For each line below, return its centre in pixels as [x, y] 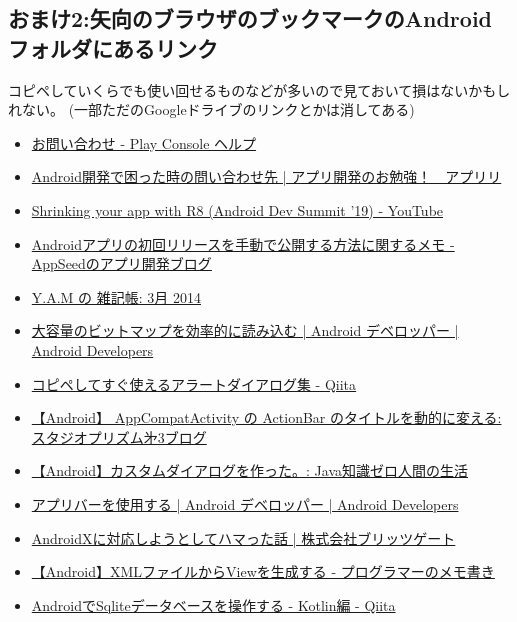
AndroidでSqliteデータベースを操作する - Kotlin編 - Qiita [213, 604]
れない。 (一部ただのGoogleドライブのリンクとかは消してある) [211, 109]
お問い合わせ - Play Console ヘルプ [144, 142]
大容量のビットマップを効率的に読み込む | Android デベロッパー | [245, 330]
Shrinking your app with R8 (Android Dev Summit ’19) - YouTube [237, 209]
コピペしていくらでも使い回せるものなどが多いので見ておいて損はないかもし [259, 89]
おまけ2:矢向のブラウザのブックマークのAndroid [250, 18]
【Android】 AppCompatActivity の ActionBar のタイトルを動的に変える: [266, 417]
